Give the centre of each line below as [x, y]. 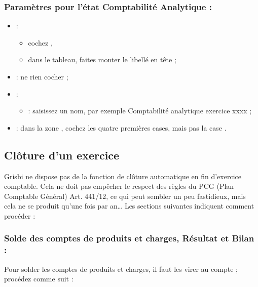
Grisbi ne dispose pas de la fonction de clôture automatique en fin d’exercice [123, 176]
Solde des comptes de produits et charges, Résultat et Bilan [129, 238]
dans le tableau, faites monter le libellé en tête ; [102, 59]
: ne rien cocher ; [42, 76]
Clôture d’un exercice [62, 155]
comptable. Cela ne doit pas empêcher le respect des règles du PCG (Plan [119, 186]
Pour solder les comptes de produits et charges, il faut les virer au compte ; [121, 269]
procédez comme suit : [39, 279]
